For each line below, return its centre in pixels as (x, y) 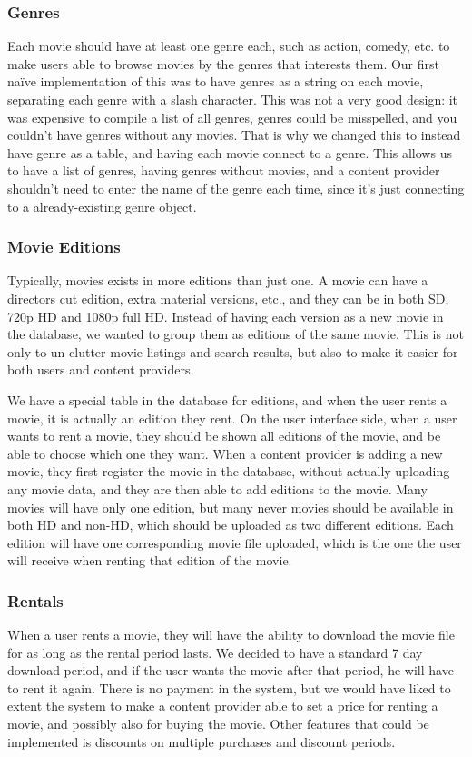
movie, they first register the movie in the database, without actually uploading (229, 471)
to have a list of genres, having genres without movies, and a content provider (224, 170)
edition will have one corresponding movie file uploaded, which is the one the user (235, 542)
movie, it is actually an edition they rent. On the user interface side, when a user (232, 418)
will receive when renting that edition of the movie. (150, 560)
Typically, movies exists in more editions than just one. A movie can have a (218, 280)
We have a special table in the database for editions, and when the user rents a (227, 399)
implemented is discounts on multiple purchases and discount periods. (202, 741)
